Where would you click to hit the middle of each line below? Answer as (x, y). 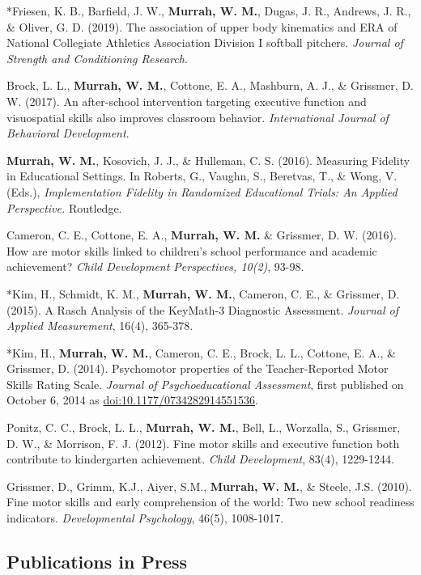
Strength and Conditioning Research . (97, 58)
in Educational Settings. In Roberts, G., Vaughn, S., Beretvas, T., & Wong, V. (202, 176)
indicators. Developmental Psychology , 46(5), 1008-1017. (145, 518)
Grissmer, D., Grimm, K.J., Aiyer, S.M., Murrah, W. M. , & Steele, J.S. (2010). (209, 486)
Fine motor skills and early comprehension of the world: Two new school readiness (210, 502)
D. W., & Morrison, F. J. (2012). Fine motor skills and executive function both (203, 443)
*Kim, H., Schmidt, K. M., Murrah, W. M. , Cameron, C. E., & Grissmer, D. (203, 293)
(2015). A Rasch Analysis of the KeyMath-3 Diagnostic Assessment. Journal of (202, 309)
